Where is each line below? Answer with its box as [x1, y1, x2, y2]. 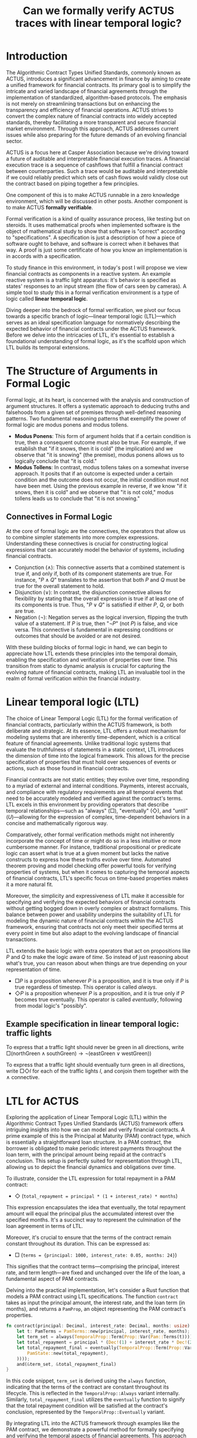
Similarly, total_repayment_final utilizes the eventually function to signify [6, 1396, 185, 1403]
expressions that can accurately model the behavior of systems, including [6, 546, 185, 553]
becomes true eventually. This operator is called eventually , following [14, 996, 182, 1003]
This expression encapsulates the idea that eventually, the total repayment [6, 1204, 186, 1211]
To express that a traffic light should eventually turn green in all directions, [6, 1061, 185, 1069]
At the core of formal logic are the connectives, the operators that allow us [6, 527, 186, 534]
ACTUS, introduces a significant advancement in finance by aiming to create [6, 75, 191, 82]
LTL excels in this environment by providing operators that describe [6, 801, 169, 808]
